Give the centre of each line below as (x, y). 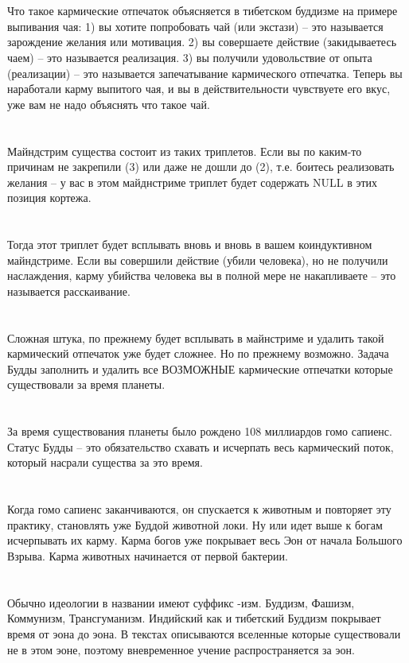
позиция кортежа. (49, 198)
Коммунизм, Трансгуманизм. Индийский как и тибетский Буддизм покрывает (194, 618)
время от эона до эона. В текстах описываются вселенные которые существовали (204, 633)
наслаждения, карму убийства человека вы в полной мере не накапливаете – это (202, 275)
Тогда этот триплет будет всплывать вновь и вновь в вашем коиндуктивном (190, 244)
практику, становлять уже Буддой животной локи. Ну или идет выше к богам (195, 524)
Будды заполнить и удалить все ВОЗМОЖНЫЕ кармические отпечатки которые (200, 368)
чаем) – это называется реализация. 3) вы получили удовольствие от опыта (190, 57)
